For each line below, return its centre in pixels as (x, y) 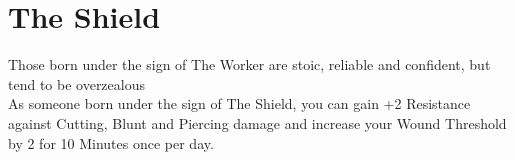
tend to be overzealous (76, 83)
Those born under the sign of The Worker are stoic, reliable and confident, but (249, 64)
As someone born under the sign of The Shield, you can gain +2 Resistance (239, 103)
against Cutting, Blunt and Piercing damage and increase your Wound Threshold (257, 122)
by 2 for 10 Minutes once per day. (111, 142)
